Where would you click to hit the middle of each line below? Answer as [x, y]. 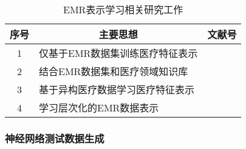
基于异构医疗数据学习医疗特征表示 [117, 89]
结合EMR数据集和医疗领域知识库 [114, 71]
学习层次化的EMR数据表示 [99, 108]
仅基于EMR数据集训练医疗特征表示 [118, 53]
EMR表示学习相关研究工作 [123, 9]
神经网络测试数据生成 [55, 138]
